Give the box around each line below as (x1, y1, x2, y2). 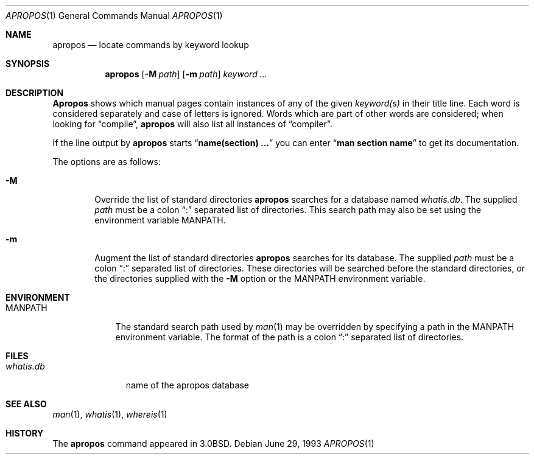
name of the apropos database (125, 380, 249, 390)
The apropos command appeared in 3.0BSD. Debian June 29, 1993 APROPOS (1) (52, 438, 374, 449)
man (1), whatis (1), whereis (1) (52, 409, 167, 419)
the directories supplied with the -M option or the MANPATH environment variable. (94, 273, 426, 284)
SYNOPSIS (5, 58, 50, 69)
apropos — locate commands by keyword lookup (52, 40, 249, 50)
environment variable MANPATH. (94, 215, 226, 225)
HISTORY (5, 428, 44, 438)
